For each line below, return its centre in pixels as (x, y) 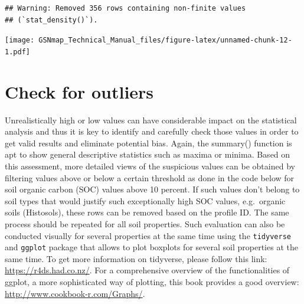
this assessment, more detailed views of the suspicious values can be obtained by (150, 166)
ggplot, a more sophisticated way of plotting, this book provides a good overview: (152, 282)
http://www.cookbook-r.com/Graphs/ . (75, 293)
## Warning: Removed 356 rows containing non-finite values (125, 8)
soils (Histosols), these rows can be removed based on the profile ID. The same (147, 212)
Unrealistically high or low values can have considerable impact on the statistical (151, 120)
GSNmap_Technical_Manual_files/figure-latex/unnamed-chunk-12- (165, 40)
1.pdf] (17, 52)
